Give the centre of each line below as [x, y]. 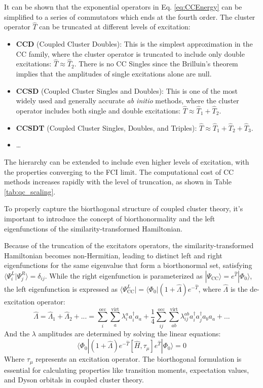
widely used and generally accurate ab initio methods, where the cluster [127, 101]
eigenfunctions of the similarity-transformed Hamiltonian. [93, 228]
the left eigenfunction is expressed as [61, 288]
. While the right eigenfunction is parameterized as [124, 275]
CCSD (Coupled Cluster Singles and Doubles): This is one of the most [127, 90]
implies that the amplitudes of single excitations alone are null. [114, 73]
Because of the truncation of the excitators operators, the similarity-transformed [129, 245]
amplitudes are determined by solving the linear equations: [129, 333]
